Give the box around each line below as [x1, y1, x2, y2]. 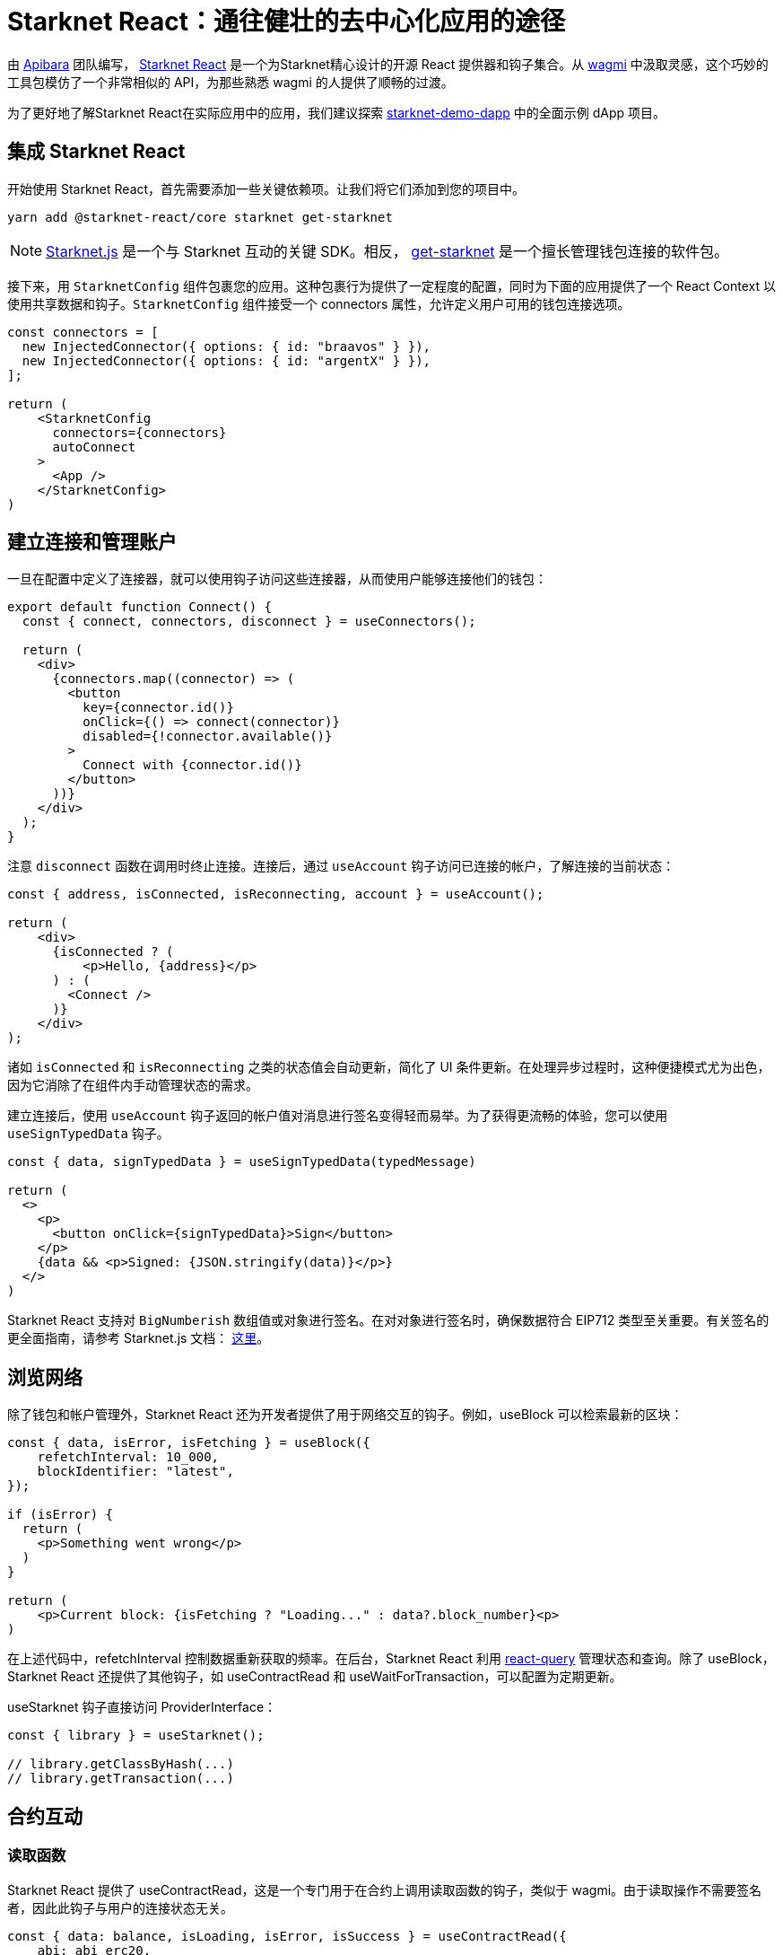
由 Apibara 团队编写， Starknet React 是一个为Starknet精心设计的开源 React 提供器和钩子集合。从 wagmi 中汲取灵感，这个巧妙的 [7, 56, 769, 72]
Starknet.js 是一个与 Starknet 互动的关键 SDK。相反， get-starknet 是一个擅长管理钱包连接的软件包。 [46, 241, 729, 260]
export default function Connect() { [7, 600, 273, 615]
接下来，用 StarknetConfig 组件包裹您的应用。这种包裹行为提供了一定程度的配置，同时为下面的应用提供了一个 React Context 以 [7, 277, 776, 294]
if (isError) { [7, 1507, 114, 1522]
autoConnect [52, 439, 136, 454]
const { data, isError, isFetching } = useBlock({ [7, 1435, 370, 1451]
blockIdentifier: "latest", [37, 1464, 234, 1479]
